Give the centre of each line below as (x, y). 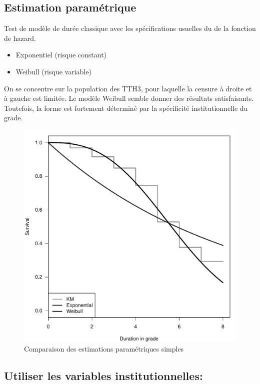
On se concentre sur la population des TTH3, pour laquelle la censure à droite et (128, 88)
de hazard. (20, 38)
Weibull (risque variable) (53, 71)
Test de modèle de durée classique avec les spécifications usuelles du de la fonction (130, 28)
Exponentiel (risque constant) (61, 55)
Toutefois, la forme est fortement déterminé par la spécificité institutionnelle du (126, 108)
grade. (13, 118)
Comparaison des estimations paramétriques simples (104, 348)
